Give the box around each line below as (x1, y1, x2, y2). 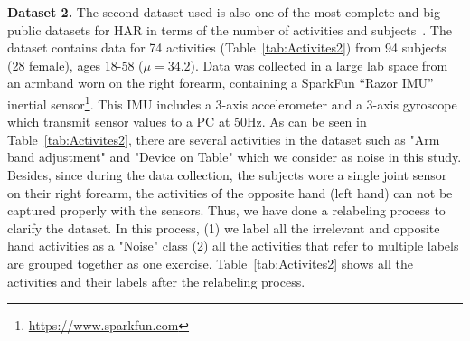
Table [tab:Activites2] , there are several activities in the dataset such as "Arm (7, 129, 440, 148)
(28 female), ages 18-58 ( (7, 55, 144, 74)
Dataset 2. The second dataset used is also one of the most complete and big (7, 3, 440, 21)
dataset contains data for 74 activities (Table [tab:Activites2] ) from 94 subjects (7, 38, 446, 57)
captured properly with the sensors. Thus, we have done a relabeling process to (7, 201, 446, 220)
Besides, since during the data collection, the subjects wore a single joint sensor (7, 166, 447, 184)
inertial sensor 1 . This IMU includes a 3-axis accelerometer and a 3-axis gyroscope (7, 91, 457, 113)
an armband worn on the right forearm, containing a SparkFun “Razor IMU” (7, 73, 434, 92)
